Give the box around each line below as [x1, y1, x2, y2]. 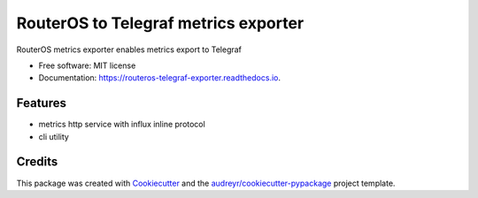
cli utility [38, 131, 70, 141]
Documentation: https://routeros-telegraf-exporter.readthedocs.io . [38, 72, 281, 83]
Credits [16, 155, 58, 170]
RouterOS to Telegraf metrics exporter [16, 13, 305, 33]
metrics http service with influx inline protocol [38, 119, 205, 130]
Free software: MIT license [38, 60, 136, 71]
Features [16, 95, 66, 110]
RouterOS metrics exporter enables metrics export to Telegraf [16, 44, 243, 55]
